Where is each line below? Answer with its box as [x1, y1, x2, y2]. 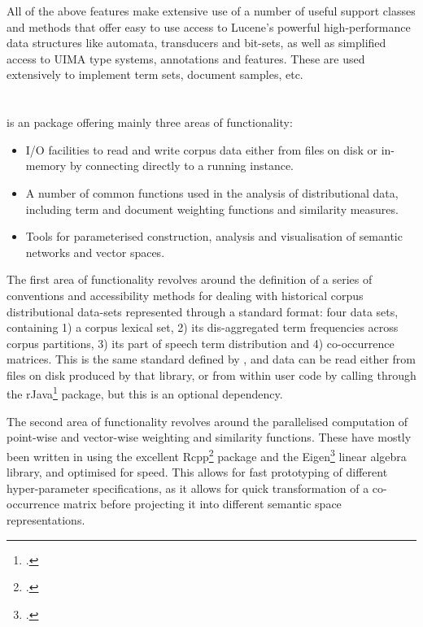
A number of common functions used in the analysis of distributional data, [25, 184, 399, 201]
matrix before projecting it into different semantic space [63, 495, 342, 512]
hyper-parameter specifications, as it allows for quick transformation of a [7, 479, 369, 496]
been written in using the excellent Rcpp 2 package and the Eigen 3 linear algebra [7, 445, 407, 464]
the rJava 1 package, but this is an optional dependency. [7, 383, 283, 403]
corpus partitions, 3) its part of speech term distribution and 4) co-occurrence [7, 334, 395, 351]
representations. [7, 511, 85, 528]
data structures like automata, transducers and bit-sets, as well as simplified [7, 34, 386, 51]
